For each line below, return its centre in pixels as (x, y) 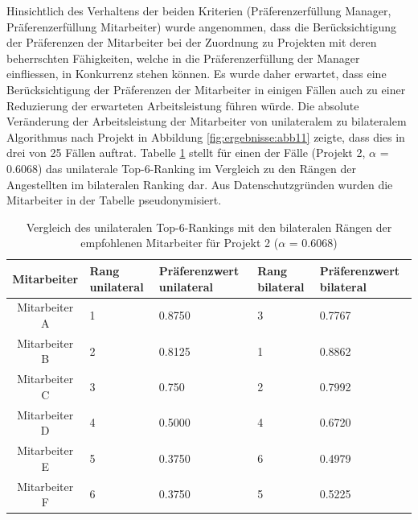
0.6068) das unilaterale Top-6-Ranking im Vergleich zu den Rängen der (181, 168)
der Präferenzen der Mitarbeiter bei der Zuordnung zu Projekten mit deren (192, 42)
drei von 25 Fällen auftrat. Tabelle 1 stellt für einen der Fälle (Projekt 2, (186, 153)
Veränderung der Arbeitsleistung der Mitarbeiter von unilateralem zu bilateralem (207, 121)
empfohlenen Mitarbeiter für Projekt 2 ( (180, 243)
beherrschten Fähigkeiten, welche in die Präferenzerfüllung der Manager (183, 58)
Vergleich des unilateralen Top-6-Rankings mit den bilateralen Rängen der (209, 227)
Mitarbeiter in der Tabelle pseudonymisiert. (114, 200)
